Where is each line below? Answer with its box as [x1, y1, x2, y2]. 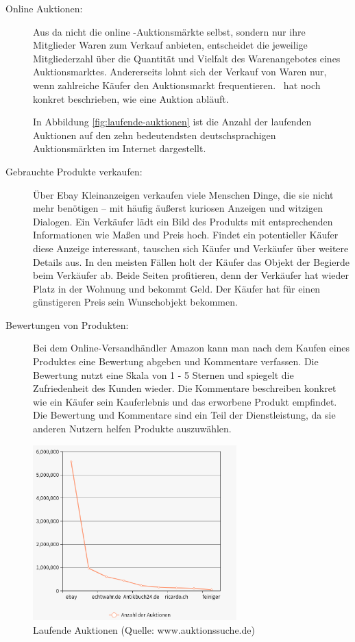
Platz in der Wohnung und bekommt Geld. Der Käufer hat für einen [33, 281, 321, 295]
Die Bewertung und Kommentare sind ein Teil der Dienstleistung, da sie [33, 408, 336, 422]
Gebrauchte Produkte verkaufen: [5, 164, 143, 178]
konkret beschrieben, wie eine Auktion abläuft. [33, 91, 229, 106]
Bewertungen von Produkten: [5, 317, 129, 332]
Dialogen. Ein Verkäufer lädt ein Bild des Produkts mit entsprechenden [33, 214, 333, 228]
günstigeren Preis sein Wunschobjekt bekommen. [33, 295, 238, 309]
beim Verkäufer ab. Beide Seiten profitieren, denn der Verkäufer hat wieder [33, 268, 349, 282]
